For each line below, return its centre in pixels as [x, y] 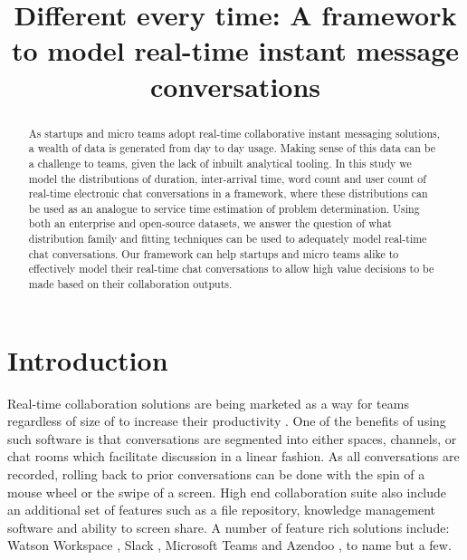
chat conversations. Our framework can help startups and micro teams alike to [214, 253]
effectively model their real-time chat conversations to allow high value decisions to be [231, 269]
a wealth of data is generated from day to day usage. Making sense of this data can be [232, 148]
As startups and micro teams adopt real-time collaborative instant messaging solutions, [234, 133]
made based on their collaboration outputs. [130, 284]
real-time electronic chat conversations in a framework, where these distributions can [228, 193]
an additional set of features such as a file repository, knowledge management [221, 510]
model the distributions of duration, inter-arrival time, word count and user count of [227, 178]
